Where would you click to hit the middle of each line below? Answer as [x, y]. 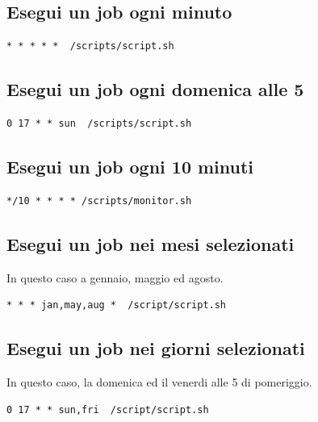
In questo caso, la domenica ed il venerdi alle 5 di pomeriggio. [159, 381]
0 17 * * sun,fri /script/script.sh [108, 409]
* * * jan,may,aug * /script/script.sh [117, 305]
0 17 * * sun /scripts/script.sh [99, 123]
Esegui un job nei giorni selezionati [156, 348]
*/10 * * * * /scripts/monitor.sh [99, 201]
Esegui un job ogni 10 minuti [130, 166]
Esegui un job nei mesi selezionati [151, 243]
